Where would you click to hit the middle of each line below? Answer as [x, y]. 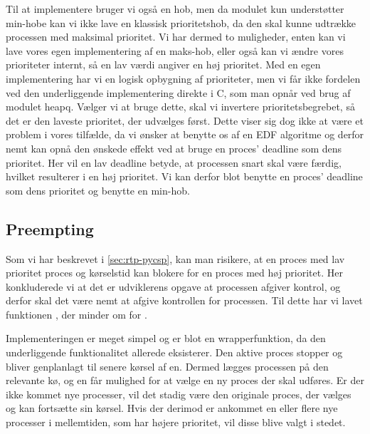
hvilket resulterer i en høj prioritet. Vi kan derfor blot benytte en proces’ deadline [184, 176]
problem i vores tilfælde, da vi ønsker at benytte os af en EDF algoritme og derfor [185, 134]
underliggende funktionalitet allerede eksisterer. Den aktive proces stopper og [174, 352]
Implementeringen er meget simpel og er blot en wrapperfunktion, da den [166, 338]
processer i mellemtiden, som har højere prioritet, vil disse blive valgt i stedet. [176, 422]
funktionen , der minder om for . [76, 314]
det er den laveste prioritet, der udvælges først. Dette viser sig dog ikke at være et [185, 120]
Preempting [50, 228]
